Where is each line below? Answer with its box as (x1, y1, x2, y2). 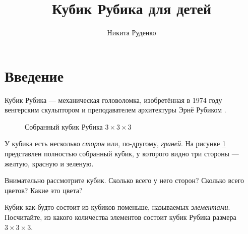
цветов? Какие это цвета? (5, 185, 83, 195)
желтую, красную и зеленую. (5, 158, 94, 168)
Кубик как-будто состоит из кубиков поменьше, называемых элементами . (5, 202, 230, 212)
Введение (5, 65, 64, 86)
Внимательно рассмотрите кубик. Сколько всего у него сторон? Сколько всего (5, 175, 244, 186)
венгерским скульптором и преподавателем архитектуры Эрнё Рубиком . (5, 104, 226, 115)
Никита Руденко (107, 27, 156, 38)
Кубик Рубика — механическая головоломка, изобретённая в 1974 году (5, 94, 222, 105)
